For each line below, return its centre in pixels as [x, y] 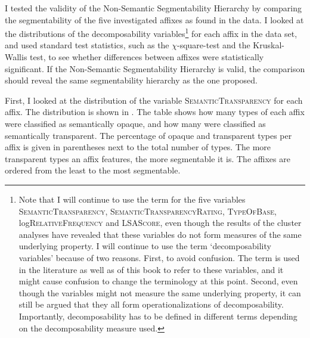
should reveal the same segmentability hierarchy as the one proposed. [131, 80]
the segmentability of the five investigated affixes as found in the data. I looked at [154, 19]
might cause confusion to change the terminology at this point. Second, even [158, 281]
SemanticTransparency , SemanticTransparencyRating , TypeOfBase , [148, 211]
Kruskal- [269, 45]
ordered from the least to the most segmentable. [93, 170]
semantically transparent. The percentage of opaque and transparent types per [148, 135]
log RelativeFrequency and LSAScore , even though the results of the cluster [160, 223]
